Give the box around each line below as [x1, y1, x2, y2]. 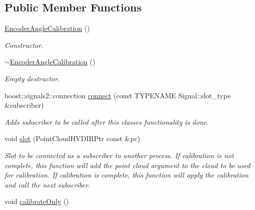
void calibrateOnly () [4, 196, 69, 207]
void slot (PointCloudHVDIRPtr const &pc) [4, 133, 140, 144]
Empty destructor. [4, 73, 60, 83]
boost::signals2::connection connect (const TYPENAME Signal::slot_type [4, 90, 231, 100]
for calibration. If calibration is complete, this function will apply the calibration [4, 170, 248, 180]
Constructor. [4, 39, 43, 50]
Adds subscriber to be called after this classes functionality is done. [4, 116, 209, 127]
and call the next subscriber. [4, 179, 90, 190]
